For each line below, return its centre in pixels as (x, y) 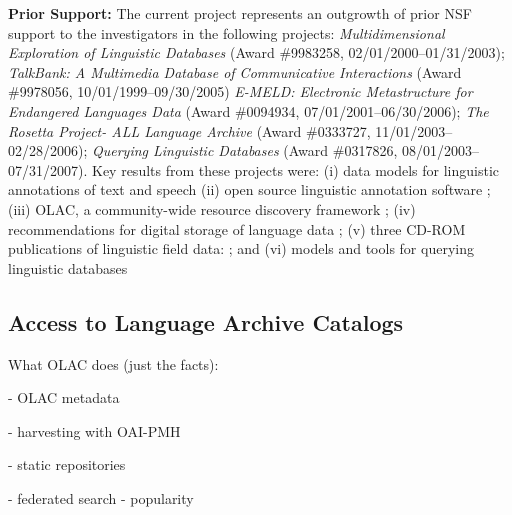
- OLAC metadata (64, 397)
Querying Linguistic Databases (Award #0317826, (245, 150)
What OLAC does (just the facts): (113, 363)
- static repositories (67, 464)
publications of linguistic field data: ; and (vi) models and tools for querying (241, 248)
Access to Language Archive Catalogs (206, 321)
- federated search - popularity (101, 497)
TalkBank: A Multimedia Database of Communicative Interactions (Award (235, 71)
